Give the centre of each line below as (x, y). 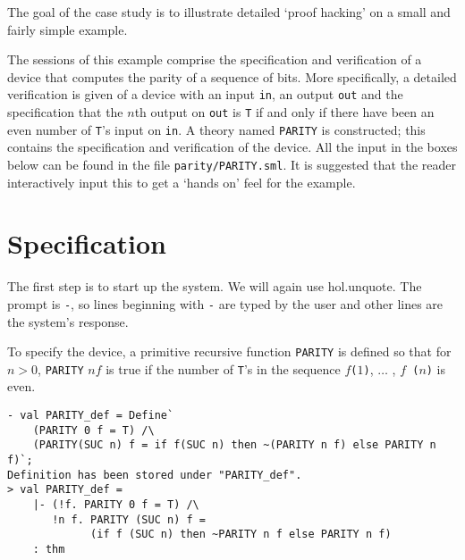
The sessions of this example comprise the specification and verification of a (215, 59)
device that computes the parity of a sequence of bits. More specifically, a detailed (232, 76)
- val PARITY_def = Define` (91, 416)
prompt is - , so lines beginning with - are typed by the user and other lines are (225, 303)
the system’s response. (68, 321)
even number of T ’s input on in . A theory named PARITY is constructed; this (216, 129)
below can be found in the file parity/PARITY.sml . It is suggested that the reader (232, 164)
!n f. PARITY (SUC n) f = (129, 519)
